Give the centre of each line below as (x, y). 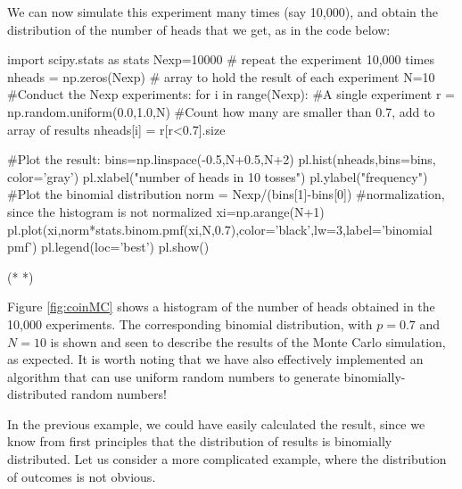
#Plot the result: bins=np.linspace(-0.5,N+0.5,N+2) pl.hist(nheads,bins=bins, (222, 159)
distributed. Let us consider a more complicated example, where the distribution (227, 459)
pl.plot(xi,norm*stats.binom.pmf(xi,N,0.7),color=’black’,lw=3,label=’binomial (220, 229)
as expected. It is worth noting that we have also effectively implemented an (215, 359)
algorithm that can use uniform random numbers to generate (173, 376)
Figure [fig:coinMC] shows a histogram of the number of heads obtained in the (221, 307)
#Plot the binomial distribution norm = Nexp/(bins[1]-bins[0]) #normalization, (226, 194)
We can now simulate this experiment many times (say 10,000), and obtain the (223, 12)
